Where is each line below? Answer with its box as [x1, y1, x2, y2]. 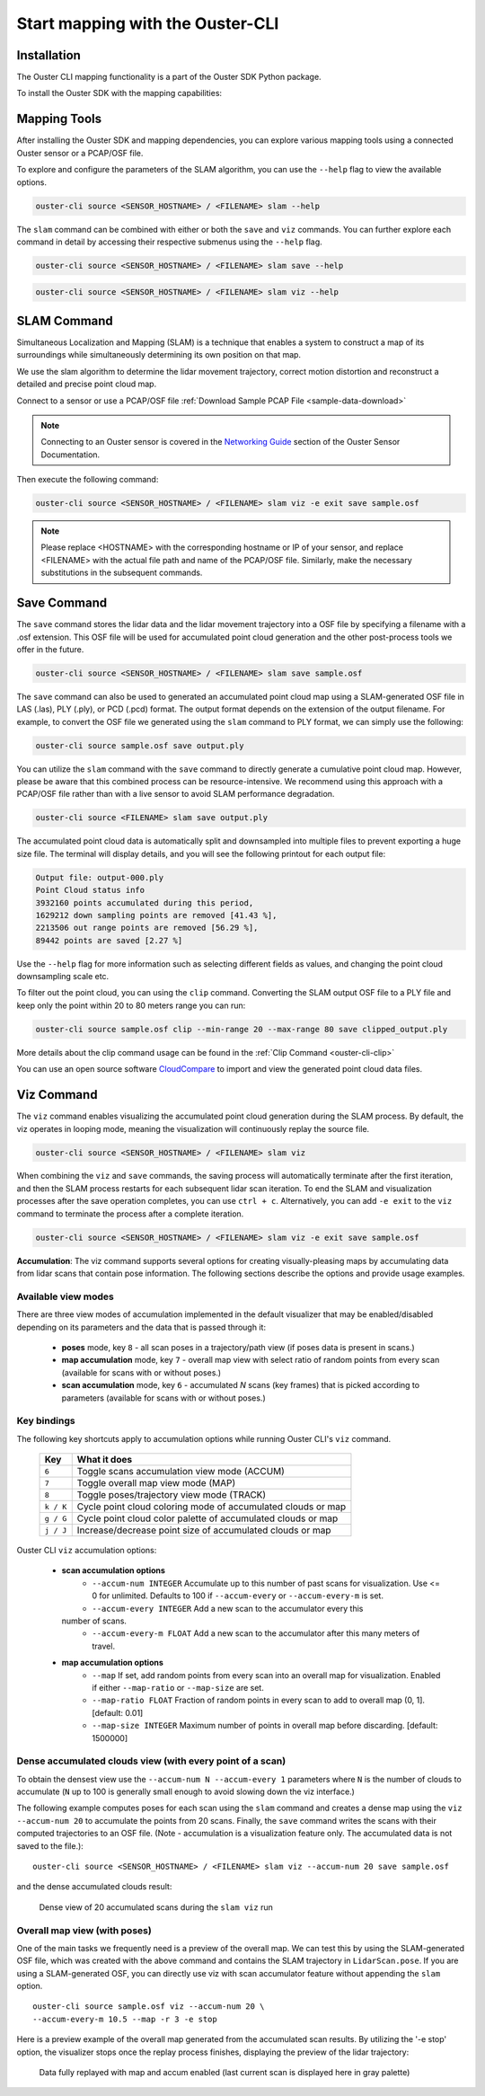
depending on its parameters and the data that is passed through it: [16, 1322, 267, 1332]
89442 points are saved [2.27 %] [35, 935, 183, 945]
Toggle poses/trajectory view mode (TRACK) [76, 1489, 267, 1501]
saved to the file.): [16, 1840, 84, 1851]
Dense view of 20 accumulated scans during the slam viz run [39, 1901, 274, 1913]
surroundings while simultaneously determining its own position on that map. [16, 349, 301, 360]
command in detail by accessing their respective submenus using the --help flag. [16, 236, 322, 247]
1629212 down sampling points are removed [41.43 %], [35, 910, 278, 920]
